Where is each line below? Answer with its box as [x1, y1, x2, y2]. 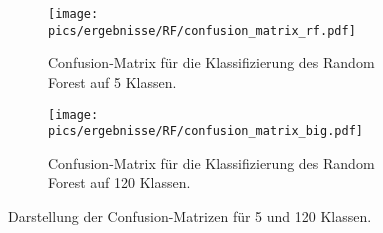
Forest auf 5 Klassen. [48, 71, 177, 92]
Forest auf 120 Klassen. [48, 172, 191, 193]
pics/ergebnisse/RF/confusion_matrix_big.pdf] [48, 124, 363, 139]
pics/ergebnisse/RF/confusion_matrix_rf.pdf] [48, 23, 356, 38]
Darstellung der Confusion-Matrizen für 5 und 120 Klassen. [8, 206, 372, 226]
